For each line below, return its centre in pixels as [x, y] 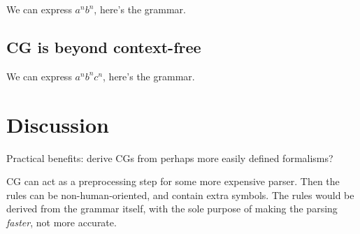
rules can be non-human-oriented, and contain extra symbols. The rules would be [180, 195]
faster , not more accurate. [62, 222]
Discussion [58, 124]
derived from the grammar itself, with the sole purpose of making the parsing [172, 209]
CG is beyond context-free [104, 46]
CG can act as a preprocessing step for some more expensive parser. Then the [173, 181]
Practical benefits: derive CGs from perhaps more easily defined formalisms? [170, 158]
